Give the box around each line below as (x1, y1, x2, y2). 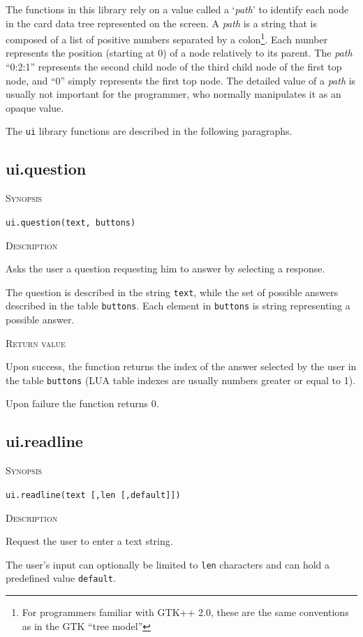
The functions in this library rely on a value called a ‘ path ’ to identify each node (6, 2, 349, 16)
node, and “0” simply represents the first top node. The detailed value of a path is (6, 73, 356, 87)
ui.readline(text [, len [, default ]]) (6, 490, 181, 500)
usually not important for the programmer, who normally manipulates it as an (6, 87, 341, 101)
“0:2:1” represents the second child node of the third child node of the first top (6, 59, 342, 74)
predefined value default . (6, 571, 116, 585)
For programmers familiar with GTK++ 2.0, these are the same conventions (22, 605, 349, 619)
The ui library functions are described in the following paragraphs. (6, 124, 292, 138)
